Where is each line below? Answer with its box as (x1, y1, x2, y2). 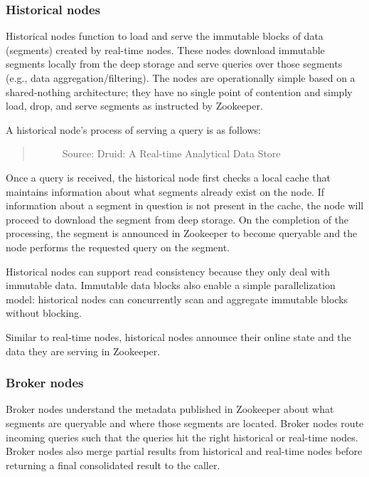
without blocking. (6, 305, 82, 320)
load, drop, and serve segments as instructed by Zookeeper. (6, 98, 263, 113)
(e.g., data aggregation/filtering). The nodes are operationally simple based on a (6, 70, 355, 85)
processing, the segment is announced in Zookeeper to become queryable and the (6, 226, 358, 241)
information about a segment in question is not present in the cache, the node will (6, 198, 364, 213)
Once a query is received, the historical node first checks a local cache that (6, 169, 331, 184)
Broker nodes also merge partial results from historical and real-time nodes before (6, 444, 363, 458)
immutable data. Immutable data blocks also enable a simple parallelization (6, 278, 336, 293)
